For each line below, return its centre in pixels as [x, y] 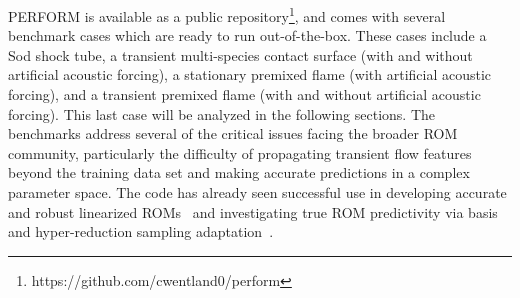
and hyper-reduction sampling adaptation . [141, 231]
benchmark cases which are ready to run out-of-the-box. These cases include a [247, 35]
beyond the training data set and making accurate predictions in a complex [239, 172]
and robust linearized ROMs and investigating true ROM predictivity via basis [253, 211]
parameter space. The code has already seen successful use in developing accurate [257, 192]
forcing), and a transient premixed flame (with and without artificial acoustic [244, 94]
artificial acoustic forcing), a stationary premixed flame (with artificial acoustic [250, 74]
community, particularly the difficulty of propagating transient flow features [240, 152]
